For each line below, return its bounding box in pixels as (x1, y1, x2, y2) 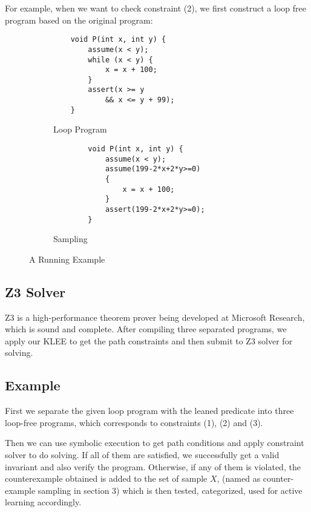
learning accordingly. (5, 496, 82, 508)
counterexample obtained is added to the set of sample (5, 472, 208, 485)
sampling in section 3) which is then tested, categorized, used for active (38, 484, 303, 496)
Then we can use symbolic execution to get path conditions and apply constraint (5, 436, 304, 449)
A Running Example (29, 252, 105, 265)
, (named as (217, 472, 261, 485)
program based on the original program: (5, 13, 153, 26)
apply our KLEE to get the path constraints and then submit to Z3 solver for (5, 334, 293, 347)
